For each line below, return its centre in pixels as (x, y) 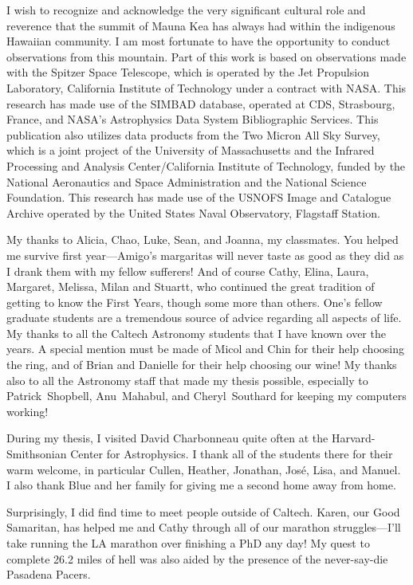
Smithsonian (37, 454)
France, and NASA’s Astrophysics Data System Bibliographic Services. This (193, 119)
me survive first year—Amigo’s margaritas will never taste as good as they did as (205, 255)
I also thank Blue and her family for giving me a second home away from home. (201, 485)
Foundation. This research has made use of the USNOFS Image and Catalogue (199, 197)
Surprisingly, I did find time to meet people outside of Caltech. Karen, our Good (203, 511)
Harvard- (353, 438)
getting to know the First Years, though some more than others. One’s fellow (195, 302)
